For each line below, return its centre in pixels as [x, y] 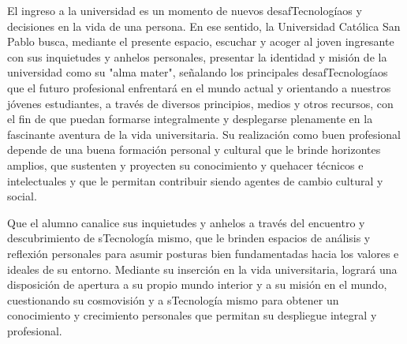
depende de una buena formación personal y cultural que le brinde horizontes [194, 150]
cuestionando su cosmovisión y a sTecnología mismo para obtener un [173, 299]
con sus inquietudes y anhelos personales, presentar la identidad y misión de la [197, 56]
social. [22, 196]
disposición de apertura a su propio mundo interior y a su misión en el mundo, [197, 284]
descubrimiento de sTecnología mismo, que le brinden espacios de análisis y [189, 238]
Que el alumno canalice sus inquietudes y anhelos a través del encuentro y [186, 222]
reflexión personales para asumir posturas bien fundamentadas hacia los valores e [203, 253]
